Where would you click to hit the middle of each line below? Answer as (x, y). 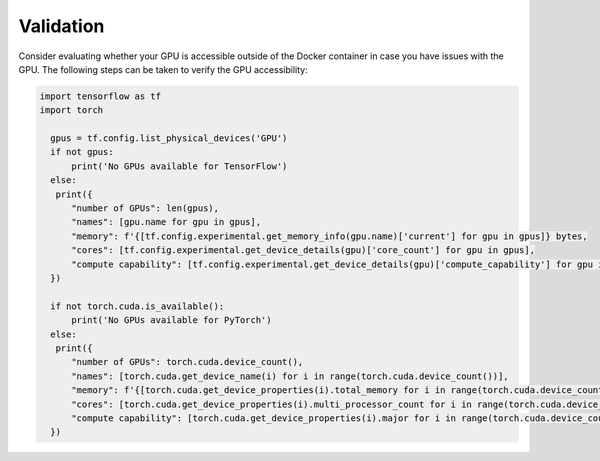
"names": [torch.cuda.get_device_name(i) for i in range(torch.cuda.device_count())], (290, 376)
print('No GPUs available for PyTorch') (171, 320)
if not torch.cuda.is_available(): (137, 306)
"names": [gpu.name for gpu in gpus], (166, 222)
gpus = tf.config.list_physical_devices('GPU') (169, 138)
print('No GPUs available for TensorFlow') (179, 166)
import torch (71, 110)
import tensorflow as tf (100, 96)
